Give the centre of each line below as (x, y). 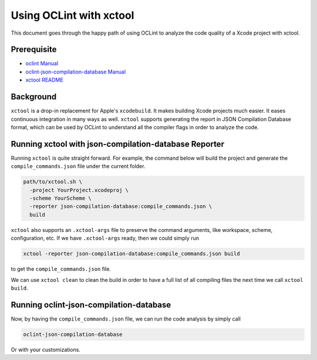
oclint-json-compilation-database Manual (76, 72)
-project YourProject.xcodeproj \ (79, 190)
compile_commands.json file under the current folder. (78, 166)
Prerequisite (34, 50)
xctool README (45, 80)
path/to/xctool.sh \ (53, 182)
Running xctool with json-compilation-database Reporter (117, 144)
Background (34, 97)
